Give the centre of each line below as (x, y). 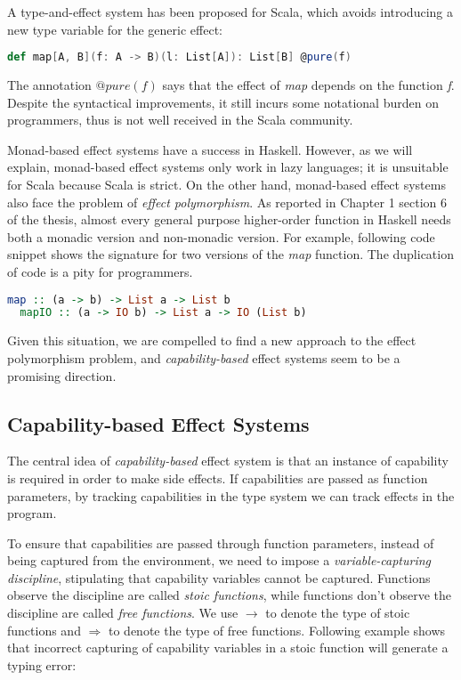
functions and (44, 630)
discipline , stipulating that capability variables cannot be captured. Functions (219, 577)
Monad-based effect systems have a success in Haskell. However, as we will (210, 149)
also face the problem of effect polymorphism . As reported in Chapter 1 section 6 (227, 202)
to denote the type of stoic (338, 613)
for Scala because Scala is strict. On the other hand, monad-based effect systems (226, 185)
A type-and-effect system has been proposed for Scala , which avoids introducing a (230, 12)
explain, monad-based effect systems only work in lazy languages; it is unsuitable (228, 167)
